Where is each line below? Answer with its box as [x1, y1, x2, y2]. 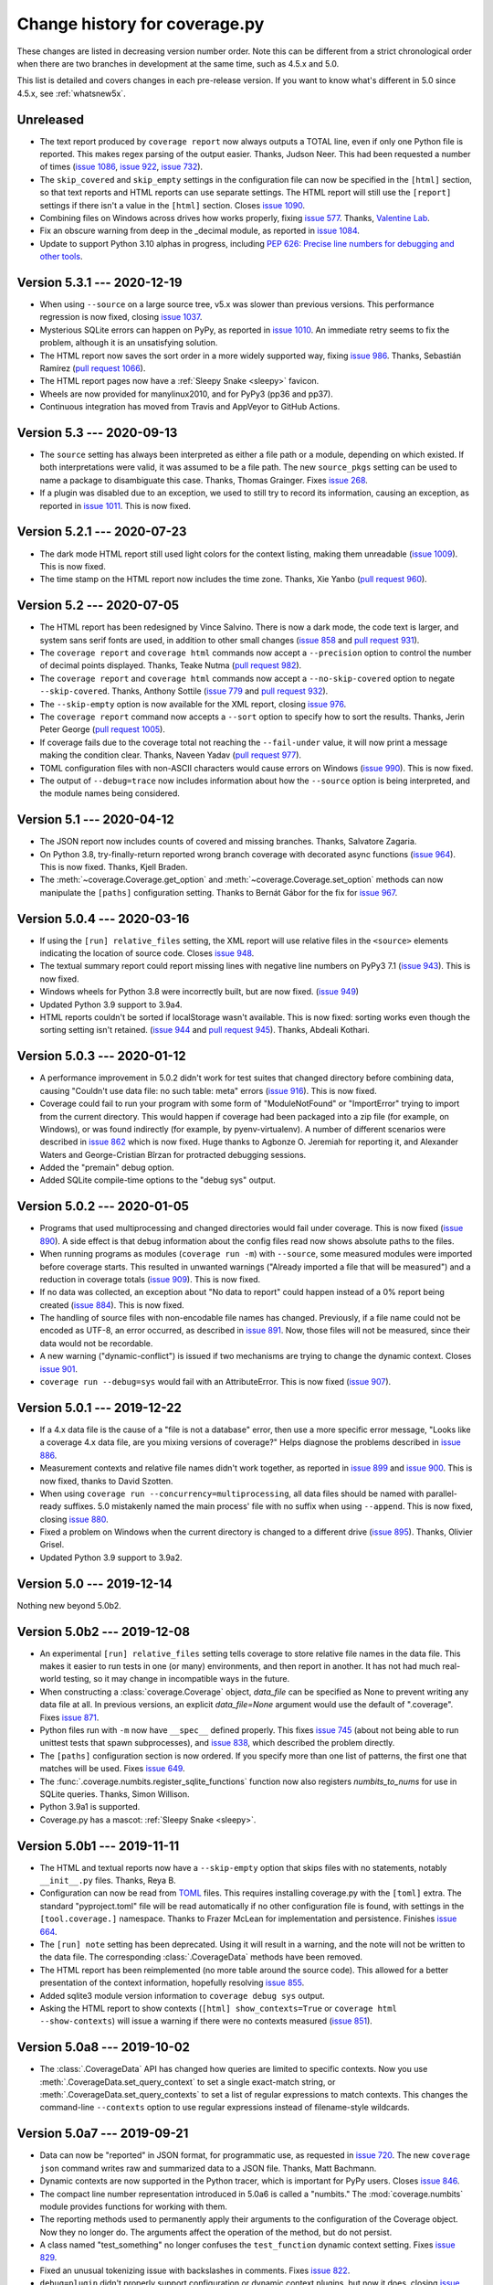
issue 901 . [39, 1363, 78, 1375]
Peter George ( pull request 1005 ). [39, 724, 166, 735]
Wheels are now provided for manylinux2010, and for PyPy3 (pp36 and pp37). [39, 388, 333, 399]
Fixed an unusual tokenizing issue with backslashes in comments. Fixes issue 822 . [39, 2265, 351, 2276]
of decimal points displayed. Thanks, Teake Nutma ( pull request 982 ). [39, 660, 302, 671]
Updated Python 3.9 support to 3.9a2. [39, 1552, 183, 1563]
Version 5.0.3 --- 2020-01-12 [16, 1048, 186, 1064]
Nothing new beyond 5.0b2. [16, 1599, 122, 1610]
